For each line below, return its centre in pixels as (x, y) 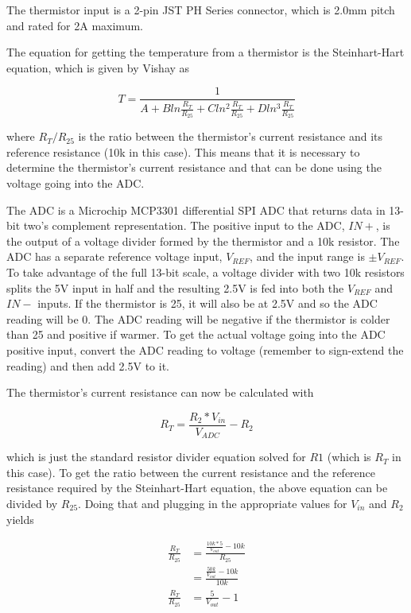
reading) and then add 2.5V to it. (88, 365)
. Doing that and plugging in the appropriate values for (213, 504)
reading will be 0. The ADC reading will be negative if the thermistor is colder (198, 318)
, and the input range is (307, 256)
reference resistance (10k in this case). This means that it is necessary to (183, 151)
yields (20, 519)
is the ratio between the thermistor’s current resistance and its (231, 136)
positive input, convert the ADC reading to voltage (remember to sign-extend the (205, 349)
